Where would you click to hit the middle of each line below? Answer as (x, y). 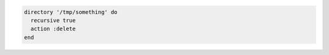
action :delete (53, 29)
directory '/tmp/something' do (71, 12)
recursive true (53, 20)
